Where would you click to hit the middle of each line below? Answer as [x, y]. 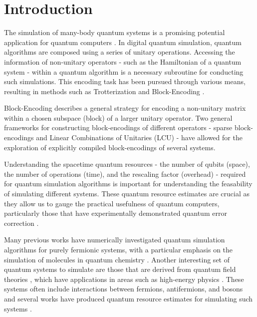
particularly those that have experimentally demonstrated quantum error [116, 213]
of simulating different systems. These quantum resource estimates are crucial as [127, 194]
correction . [21, 223]
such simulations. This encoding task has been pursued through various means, [125, 81]
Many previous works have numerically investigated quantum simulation [115, 240]
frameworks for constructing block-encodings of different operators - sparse [118, 127]
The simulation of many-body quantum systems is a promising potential [115, 32]
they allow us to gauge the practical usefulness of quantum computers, [112, 203]
